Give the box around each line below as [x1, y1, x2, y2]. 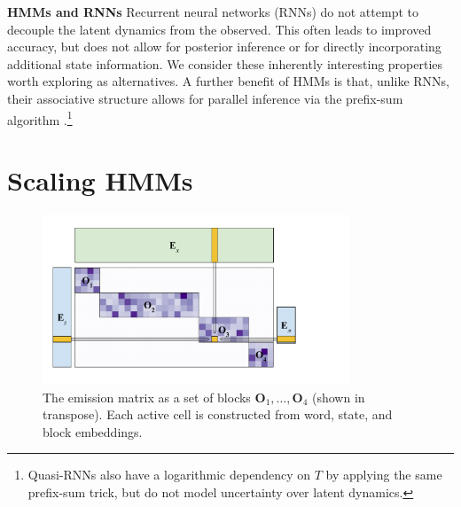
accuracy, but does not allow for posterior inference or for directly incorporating [7, 37, 441, 56]
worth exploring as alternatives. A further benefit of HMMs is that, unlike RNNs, [7, 72, 449, 90]
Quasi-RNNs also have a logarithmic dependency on [27, 465, 310, 484]
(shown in [311, 387, 365, 406]
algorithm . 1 [7, 107, 73, 129]
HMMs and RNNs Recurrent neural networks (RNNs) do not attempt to [7, 3, 418, 20]
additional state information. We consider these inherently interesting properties [7, 54, 443, 73]
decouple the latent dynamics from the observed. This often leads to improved [7, 19, 432, 38]
